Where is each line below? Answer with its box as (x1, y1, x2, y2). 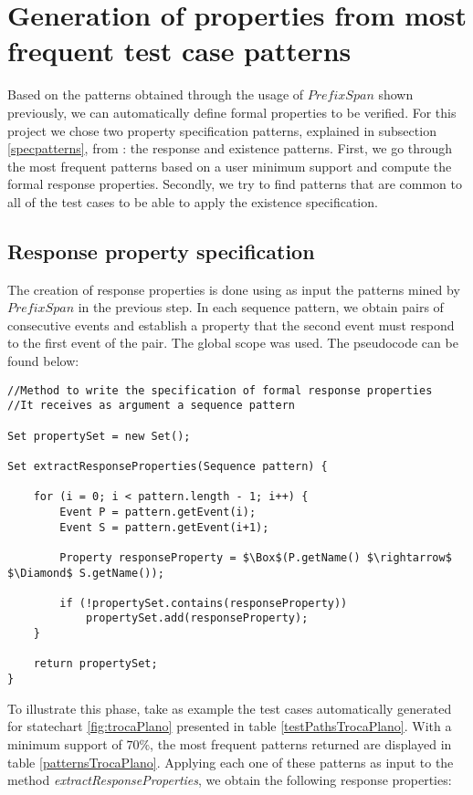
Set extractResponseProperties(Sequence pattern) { (7, 459, 328, 473)
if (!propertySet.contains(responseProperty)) (59, 596, 348, 610)
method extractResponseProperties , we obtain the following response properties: (7, 770, 452, 790)
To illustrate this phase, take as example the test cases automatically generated (7, 698, 452, 717)
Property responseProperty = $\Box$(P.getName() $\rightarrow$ (59, 550, 452, 564)
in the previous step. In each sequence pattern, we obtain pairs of (78, 298, 444, 317)
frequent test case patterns (7, 32, 352, 69)
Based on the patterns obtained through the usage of (7, 85, 304, 104)
